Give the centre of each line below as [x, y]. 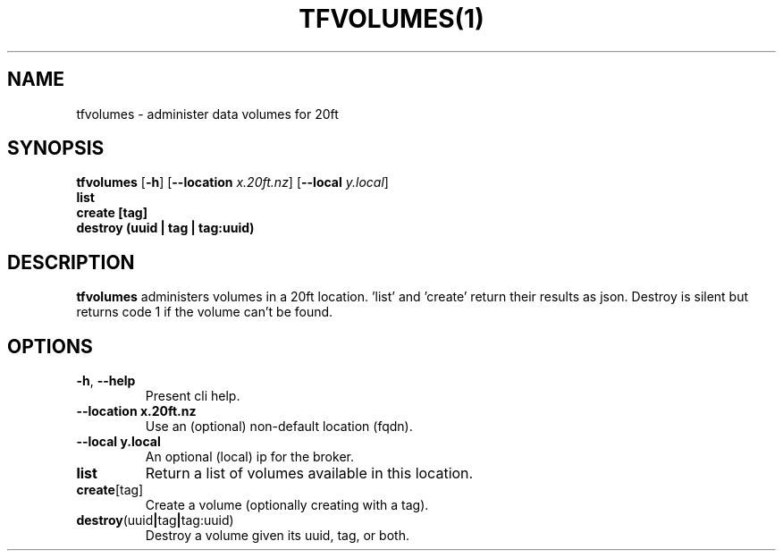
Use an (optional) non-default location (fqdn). [279, 427]
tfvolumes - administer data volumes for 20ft [207, 114]
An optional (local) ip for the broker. [249, 457]
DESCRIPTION [71, 262]
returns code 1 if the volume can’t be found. [205, 312]
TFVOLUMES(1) [391, 19]
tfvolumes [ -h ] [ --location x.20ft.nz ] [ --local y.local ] [232, 182]
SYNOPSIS [56, 148]
